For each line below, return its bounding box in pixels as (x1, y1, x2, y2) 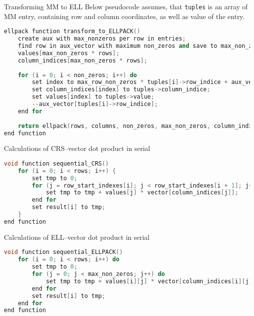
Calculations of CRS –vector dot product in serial (4, 143, 150, 153)
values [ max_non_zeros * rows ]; (18, 49, 120, 57)
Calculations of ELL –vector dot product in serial (4, 232, 150, 242)
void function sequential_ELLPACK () (4, 249, 123, 256)
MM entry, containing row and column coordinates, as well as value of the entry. (4, 11, 245, 21)
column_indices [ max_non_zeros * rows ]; (18, 57, 148, 64)
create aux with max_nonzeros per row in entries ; (18, 35, 186, 42)
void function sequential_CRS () (4, 160, 109, 167)
